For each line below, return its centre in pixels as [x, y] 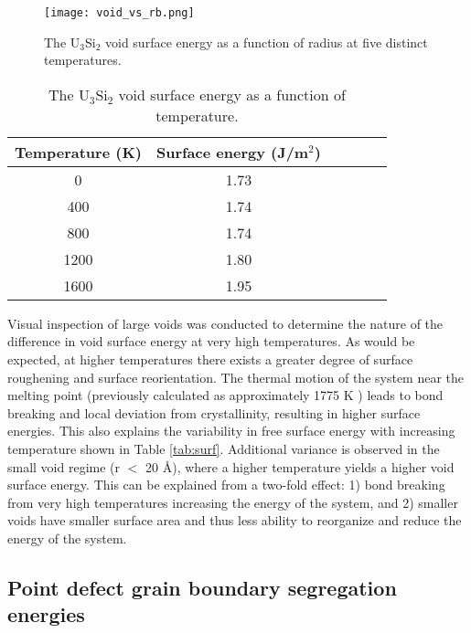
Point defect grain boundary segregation [202, 587]
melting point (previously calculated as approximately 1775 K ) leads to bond [225, 395]
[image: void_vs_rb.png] [119, 13]
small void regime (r [64, 466]
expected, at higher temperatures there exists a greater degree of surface [210, 359]
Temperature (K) [78, 152]
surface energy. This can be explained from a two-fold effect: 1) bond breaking [226, 485]
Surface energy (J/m [232, 152]
